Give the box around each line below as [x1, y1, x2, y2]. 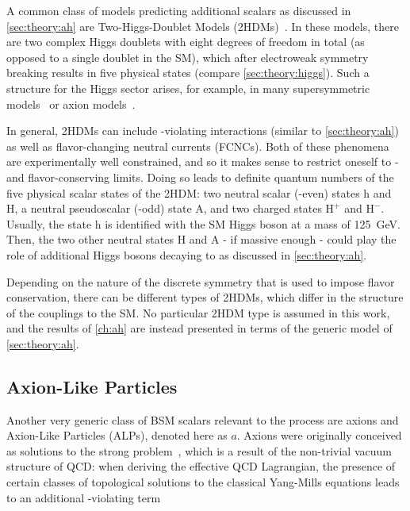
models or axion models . [6, 95, 136, 112]
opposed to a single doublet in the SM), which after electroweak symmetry [6, 48, 369, 65]
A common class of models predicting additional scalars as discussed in [6, 2, 351, 18]
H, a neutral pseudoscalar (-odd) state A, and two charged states [6, 200, 322, 217]
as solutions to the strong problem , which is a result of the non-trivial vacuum [6, 442, 392, 459]
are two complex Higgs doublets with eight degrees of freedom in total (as [6, 33, 365, 50]
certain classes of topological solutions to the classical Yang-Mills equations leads [6, 474, 400, 490]
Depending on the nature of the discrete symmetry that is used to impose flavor [6, 273, 395, 290]
